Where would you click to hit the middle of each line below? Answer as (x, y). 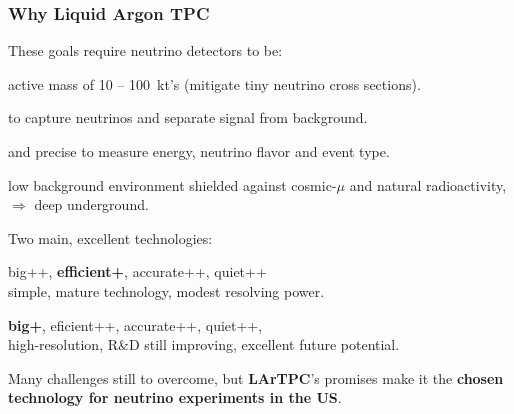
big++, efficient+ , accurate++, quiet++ (137, 271)
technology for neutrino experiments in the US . (175, 397)
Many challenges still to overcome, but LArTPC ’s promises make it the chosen (256, 377)
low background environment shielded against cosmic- (172, 184)
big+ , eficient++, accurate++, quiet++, (135, 324)
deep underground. (91, 204)
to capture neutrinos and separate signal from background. (188, 117)
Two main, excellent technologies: (110, 237)
